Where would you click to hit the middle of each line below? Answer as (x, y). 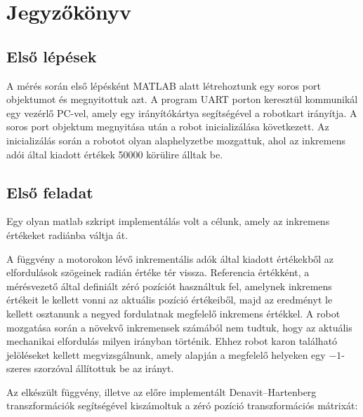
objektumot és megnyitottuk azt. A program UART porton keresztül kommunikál (182, 99)
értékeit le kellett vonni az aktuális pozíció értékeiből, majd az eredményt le (170, 300)
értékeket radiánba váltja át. (67, 234)
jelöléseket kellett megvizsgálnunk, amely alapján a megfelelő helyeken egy (166, 354)
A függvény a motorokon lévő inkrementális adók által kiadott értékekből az (170, 258)
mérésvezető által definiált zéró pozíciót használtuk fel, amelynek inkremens (169, 286)
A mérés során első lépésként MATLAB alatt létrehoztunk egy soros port (164, 85)
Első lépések (52, 56)
